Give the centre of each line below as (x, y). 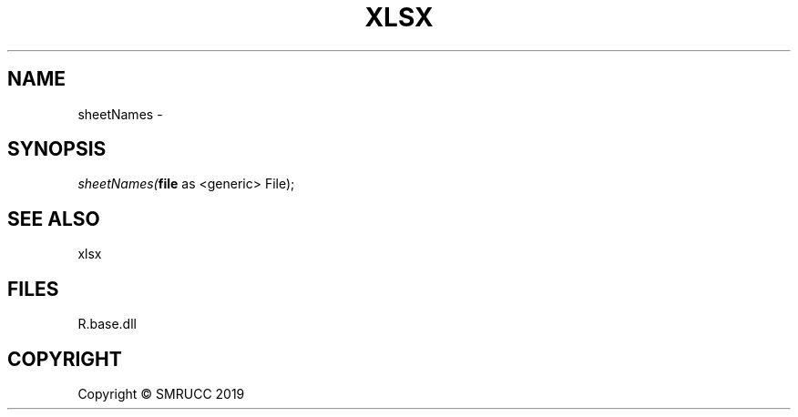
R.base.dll (107, 324)
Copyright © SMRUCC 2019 (161, 393)
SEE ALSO (54, 219)
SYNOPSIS (57, 149)
